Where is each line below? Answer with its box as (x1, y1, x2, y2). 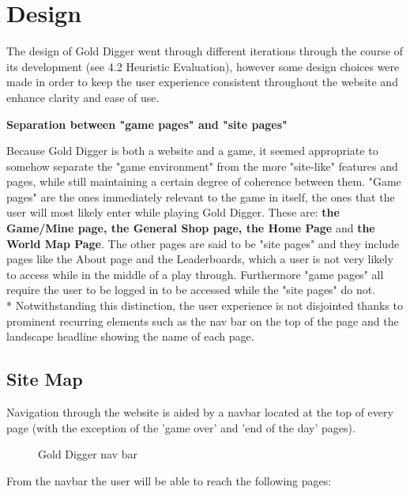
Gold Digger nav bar (38, 446, 137, 462)
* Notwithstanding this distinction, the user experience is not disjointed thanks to (6, 297, 403, 314)
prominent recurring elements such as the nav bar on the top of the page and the (6, 312, 399, 329)
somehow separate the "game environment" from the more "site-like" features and (6, 157, 398, 174)
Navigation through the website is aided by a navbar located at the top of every (6, 404, 393, 420)
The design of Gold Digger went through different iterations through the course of (6, 43, 404, 59)
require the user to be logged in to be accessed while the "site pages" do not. (6, 281, 376, 298)
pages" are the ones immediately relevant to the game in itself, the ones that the (6, 188, 395, 205)
